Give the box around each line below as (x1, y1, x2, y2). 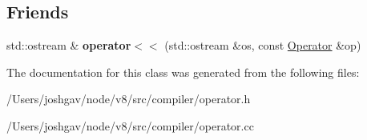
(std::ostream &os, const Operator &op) (164, 37, 361, 54)
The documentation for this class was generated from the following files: (6, 63, 360, 80)
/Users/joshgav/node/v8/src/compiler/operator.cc (6, 117, 254, 134)
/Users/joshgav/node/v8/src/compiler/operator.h (6, 90, 251, 107)
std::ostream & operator (6, 37, 131, 54)
